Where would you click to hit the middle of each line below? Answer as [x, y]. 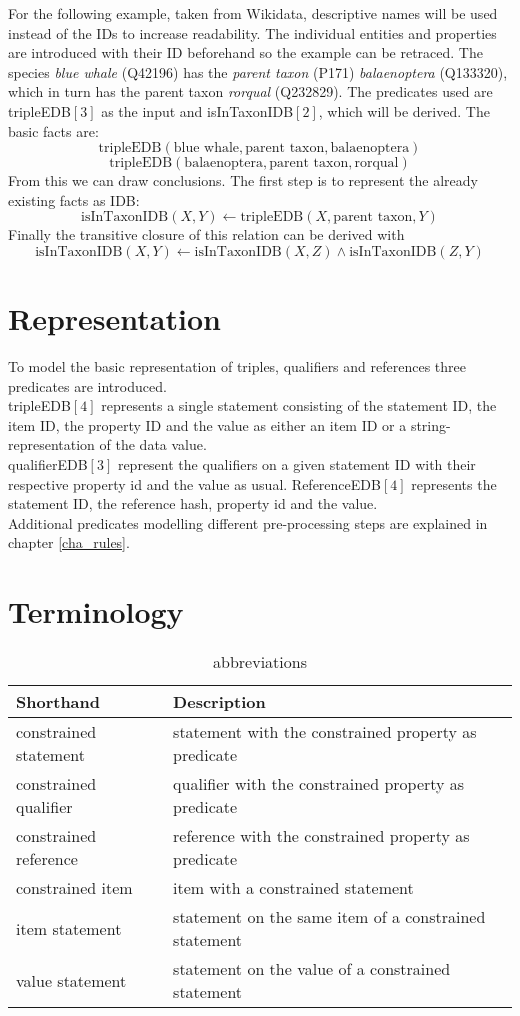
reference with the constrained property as [321, 836]
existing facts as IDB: [74, 199]
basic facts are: [53, 130]
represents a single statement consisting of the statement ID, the [299, 405]
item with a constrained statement [293, 888]
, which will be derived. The [404, 110]
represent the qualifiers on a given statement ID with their [296, 464]
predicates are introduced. [87, 385]
